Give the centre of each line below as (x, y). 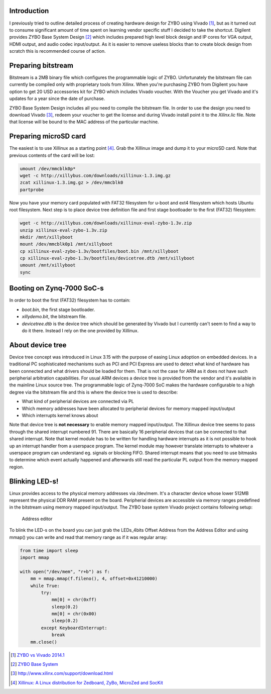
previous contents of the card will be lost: (52, 155)
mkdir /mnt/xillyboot (46, 237)
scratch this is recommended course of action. (57, 51)
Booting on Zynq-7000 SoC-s (56, 288)
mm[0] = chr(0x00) (74, 614)
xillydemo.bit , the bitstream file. (54, 317)
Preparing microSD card (48, 136)
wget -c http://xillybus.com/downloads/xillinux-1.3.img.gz (95, 176)
